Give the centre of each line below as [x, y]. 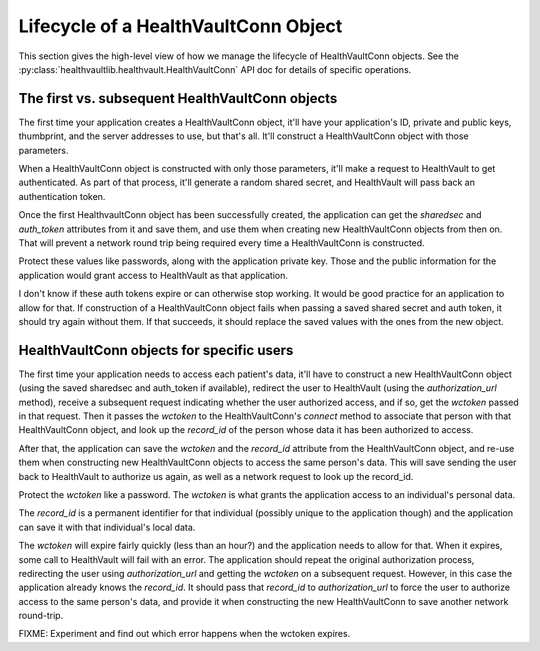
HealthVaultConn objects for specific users [156, 350]
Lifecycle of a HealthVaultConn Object [180, 26]
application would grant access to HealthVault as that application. [153, 275]
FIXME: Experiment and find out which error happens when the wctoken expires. [184, 634]
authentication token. [62, 196]
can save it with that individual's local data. [107, 527]
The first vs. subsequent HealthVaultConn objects [178, 98]
